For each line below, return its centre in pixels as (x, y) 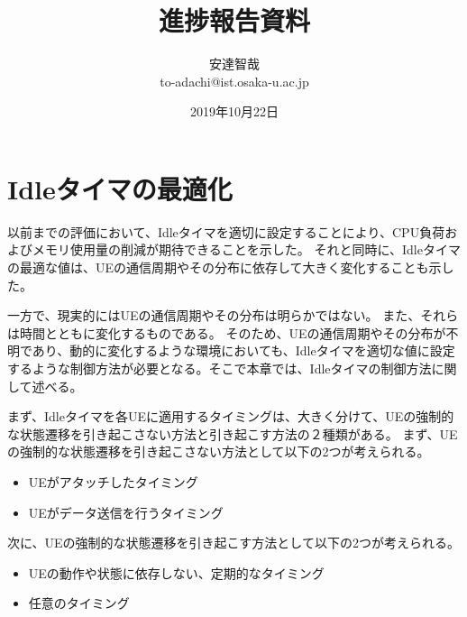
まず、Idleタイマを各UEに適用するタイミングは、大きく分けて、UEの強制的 (231, 416)
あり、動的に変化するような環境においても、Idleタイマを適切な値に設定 (243, 350)
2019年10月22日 (234, 111)
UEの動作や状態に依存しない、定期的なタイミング (176, 572)
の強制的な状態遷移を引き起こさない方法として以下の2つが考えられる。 (219, 451)
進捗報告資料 (234, 20)
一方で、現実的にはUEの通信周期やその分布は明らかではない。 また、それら (233, 315)
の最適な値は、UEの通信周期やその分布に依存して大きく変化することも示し (231, 267)
